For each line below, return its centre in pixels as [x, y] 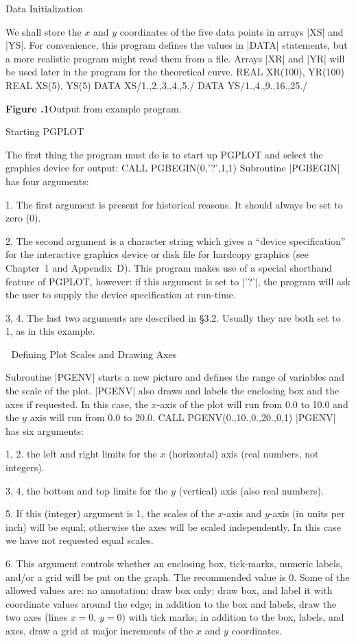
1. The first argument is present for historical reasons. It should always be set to [174, 204]
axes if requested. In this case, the [77, 404]
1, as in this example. [50, 331]
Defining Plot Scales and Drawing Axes [94, 354]
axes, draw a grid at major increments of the [99, 630]
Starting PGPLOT [45, 131]
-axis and [242, 513]
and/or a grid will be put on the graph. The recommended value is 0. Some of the [178, 576]
